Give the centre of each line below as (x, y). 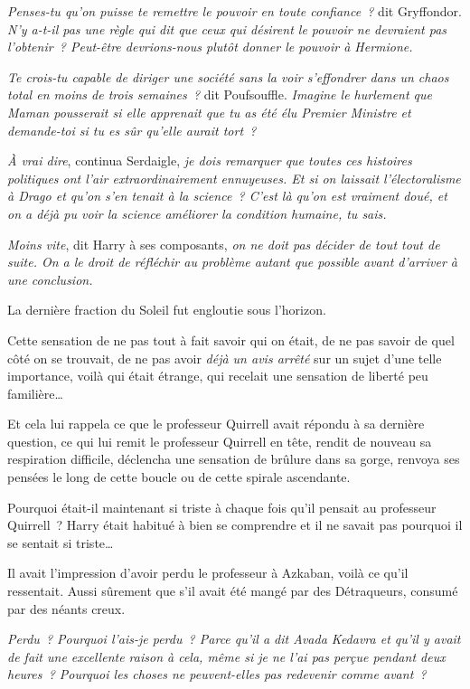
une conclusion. (50, 279)
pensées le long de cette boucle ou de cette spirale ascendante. (179, 477)
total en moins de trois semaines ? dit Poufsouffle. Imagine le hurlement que (220, 94)
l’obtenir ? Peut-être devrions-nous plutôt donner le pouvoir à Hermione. (210, 47)
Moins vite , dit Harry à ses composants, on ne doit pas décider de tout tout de (224, 244)
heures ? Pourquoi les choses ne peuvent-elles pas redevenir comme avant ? (217, 674)
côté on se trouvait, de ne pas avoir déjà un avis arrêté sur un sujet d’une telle (225, 358)
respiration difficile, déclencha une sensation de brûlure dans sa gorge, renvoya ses (234, 459)
